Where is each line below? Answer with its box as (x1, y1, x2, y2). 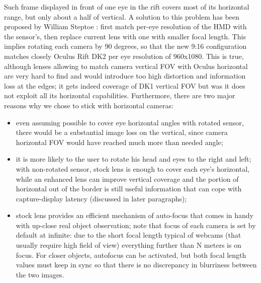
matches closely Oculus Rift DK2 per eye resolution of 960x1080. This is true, (4, 50, 244, 61)
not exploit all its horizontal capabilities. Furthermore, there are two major (4, 90, 235, 101)
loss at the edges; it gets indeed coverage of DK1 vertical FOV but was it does (4, 80, 245, 91)
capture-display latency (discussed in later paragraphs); (16, 193, 187, 203)
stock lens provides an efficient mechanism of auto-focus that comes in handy (16, 210, 253, 221)
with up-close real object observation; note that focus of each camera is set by (16, 220, 256, 230)
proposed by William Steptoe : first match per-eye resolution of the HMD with (4, 21, 247, 32)
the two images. (16, 269, 64, 279)
